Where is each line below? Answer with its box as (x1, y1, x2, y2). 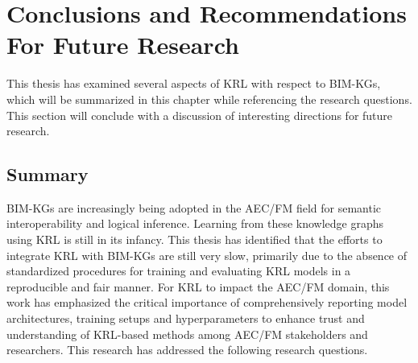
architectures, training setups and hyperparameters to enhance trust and (6, 310, 365, 327)
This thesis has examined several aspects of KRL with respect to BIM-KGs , (6, 75, 381, 92)
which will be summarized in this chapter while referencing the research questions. (6, 90, 412, 107)
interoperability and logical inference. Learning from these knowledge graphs (6, 215, 384, 232)
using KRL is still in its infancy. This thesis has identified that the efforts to (6, 231, 383, 248)
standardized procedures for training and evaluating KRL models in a (6, 262, 351, 279)
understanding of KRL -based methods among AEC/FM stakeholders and (6, 325, 368, 342)
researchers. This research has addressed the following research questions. (6, 341, 368, 358)
